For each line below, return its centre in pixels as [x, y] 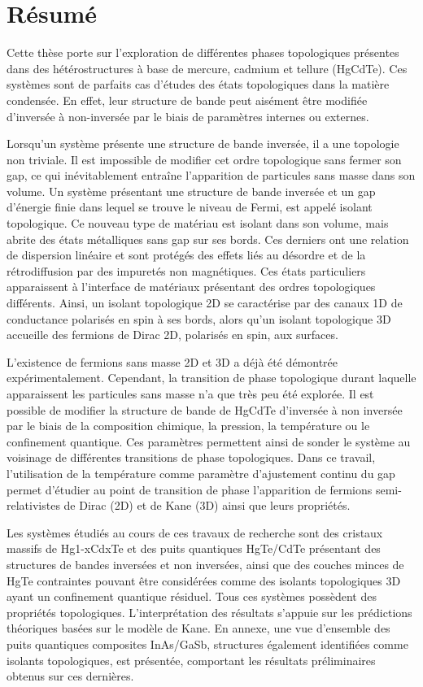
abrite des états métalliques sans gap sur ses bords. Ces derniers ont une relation [208, 239]
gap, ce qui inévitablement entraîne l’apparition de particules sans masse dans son [211, 175]
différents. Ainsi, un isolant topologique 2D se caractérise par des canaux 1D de [205, 303]
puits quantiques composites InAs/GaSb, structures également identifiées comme [207, 644]
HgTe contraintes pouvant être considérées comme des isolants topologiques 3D [204, 580]
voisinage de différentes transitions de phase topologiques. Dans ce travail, [191, 457]
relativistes [33, 505]
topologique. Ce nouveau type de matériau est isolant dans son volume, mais [198, 223]
